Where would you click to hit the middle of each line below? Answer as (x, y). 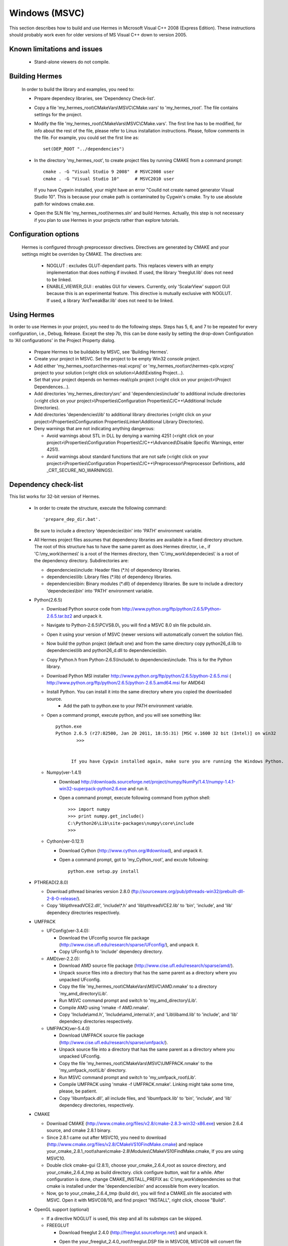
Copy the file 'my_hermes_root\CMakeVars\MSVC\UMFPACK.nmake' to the (136, 1063)
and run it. (138, 789)
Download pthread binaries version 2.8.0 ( (90, 892)
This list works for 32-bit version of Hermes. (55, 496)
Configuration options (44, 234)
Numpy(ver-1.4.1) (64, 773)
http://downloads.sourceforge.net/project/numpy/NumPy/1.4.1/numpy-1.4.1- (158, 781)
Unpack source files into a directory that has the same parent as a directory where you (148, 972)
